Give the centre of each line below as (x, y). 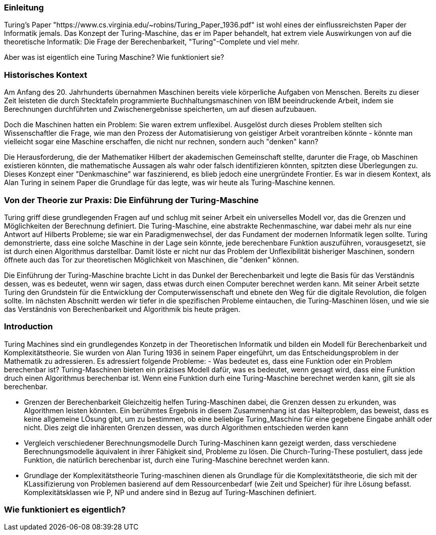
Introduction (28, 327)
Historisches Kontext (46, 75)
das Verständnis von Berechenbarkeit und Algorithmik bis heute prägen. (122, 309)
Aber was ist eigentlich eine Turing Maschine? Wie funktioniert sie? (114, 57)
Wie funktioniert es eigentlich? (65, 510)
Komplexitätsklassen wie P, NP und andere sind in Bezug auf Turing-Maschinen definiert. (170, 492)
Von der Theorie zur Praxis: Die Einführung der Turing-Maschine (132, 200)
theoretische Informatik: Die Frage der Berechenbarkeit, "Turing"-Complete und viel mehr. (152, 42)
